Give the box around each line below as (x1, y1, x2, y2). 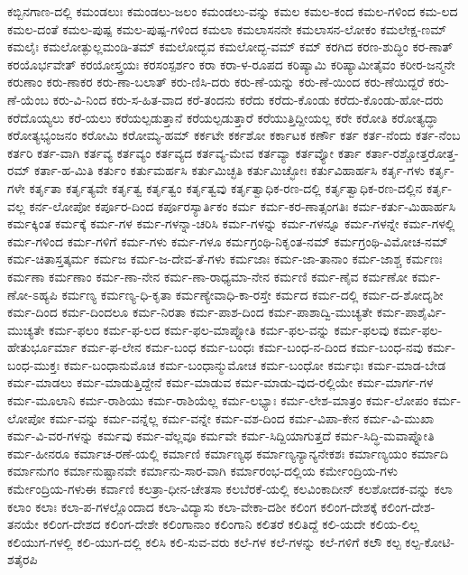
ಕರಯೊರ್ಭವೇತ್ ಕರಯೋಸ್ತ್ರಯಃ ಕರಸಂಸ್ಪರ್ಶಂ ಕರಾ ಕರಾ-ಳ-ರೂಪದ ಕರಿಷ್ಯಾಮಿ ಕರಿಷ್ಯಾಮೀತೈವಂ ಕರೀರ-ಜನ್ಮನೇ (7, 54, 455, 73)
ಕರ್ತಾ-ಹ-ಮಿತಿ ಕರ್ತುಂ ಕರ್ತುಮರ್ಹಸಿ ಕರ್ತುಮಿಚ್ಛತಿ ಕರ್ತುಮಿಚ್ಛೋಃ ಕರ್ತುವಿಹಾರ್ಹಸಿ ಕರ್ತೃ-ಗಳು (33, 161, 425, 180)
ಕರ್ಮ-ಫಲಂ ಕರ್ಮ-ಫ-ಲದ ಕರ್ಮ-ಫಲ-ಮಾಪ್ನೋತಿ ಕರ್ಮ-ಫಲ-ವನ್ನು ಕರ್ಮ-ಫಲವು (48, 320, 390, 339)
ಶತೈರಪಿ (7, 550, 38, 569)
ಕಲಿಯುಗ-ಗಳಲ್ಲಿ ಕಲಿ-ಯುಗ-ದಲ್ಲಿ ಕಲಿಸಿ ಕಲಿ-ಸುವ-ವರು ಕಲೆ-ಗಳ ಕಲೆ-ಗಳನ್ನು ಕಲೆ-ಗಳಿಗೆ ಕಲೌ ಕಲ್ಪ (7, 532, 401, 551)
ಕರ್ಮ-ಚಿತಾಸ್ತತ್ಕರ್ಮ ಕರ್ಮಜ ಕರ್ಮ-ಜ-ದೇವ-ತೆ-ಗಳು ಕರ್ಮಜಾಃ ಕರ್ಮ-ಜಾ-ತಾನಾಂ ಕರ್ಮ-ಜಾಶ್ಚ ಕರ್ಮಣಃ (7, 249, 443, 268)
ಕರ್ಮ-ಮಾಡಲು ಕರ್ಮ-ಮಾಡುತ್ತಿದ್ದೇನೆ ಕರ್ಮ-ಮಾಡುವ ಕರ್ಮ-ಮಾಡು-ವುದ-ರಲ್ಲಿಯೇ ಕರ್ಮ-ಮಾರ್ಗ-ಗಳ (7, 373, 434, 392)
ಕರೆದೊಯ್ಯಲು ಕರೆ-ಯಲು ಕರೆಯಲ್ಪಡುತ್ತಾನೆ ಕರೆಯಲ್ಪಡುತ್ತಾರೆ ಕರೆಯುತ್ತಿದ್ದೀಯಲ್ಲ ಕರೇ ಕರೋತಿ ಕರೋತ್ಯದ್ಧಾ (7, 107, 439, 126)
